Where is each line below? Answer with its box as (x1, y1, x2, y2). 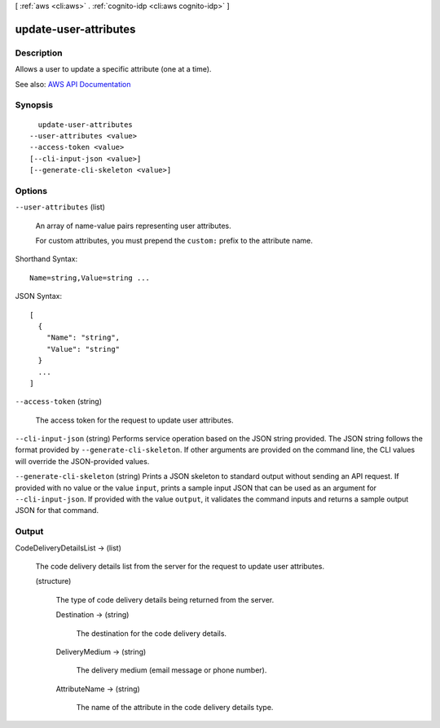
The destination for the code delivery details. (76, 628, 227, 638)
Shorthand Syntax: (15, 254, 77, 264)
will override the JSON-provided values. (15, 456, 150, 466)
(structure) (35, 577, 72, 586)
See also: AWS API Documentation (15, 79, 131, 89)
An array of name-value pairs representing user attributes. (35, 221, 231, 230)
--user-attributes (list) (15, 202, 106, 212)
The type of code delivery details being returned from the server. (55, 594, 275, 604)
